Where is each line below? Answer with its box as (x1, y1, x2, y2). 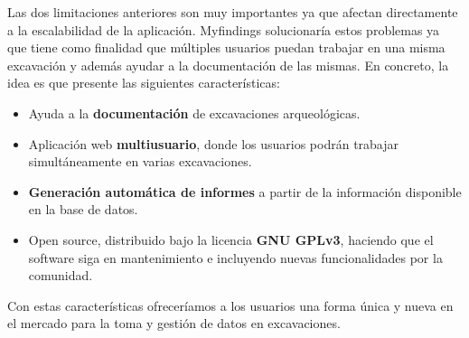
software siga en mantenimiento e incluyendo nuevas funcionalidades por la (28, 248, 443, 267)
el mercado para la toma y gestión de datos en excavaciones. (7, 314, 341, 333)
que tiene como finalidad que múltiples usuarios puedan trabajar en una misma (7, 38, 446, 57)
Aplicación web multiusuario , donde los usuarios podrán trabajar (28, 134, 399, 153)
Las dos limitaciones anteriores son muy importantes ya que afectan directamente (7, 3, 458, 21)
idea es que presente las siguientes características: (7, 73, 280, 92)
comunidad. (28, 266, 93, 285)
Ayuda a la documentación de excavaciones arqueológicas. (28, 103, 361, 122)
